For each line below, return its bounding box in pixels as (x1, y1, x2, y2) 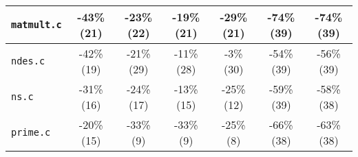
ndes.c (11, 56, 45, 67)
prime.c (11, 127, 51, 138)
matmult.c (11, 19, 62, 30)
